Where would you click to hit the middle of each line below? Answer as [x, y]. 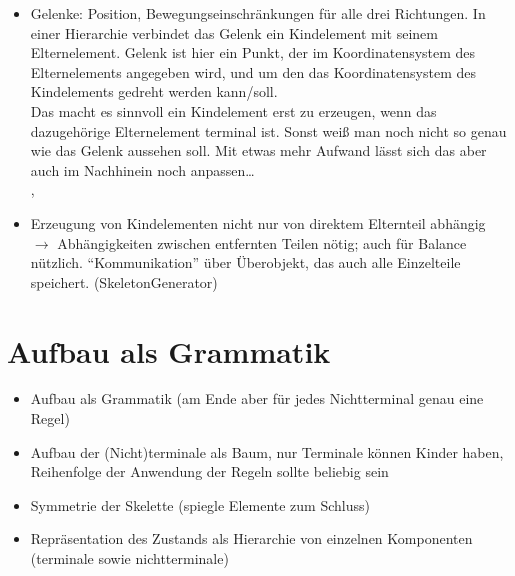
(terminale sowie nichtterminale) [129, 558]
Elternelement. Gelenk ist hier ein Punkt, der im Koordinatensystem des [253, 52]
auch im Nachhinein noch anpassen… [142, 169]
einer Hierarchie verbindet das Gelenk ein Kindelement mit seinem [234, 32]
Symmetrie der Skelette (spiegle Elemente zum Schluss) [200, 504]
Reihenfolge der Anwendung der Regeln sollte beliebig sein [209, 471]
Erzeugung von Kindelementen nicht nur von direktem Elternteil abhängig [258, 222]
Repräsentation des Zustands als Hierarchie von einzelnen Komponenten [251, 538]
